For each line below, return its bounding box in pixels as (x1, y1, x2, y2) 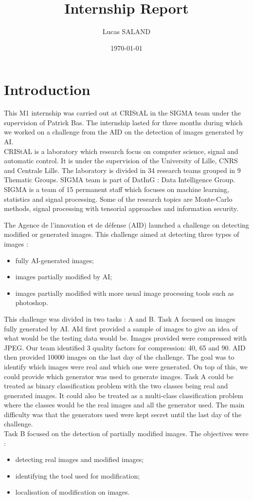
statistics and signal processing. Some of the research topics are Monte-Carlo (4, 193, 233, 204)
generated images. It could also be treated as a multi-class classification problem (4, 390, 243, 400)
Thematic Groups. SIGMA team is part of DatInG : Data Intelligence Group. (4, 174, 235, 185)
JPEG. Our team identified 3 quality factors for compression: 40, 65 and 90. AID (4, 342, 246, 352)
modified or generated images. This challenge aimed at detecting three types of (4, 229, 239, 239)
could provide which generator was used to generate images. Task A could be (4, 371, 234, 381)
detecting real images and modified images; (15, 454, 144, 464)
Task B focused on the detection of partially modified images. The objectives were (4, 428, 249, 439)
